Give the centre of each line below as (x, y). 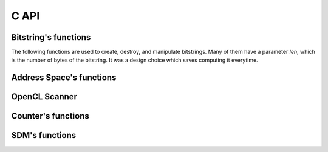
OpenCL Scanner (44, 97)
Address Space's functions (64, 78)
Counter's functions (50, 116)
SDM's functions (44, 135)
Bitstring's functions (51, 37)
